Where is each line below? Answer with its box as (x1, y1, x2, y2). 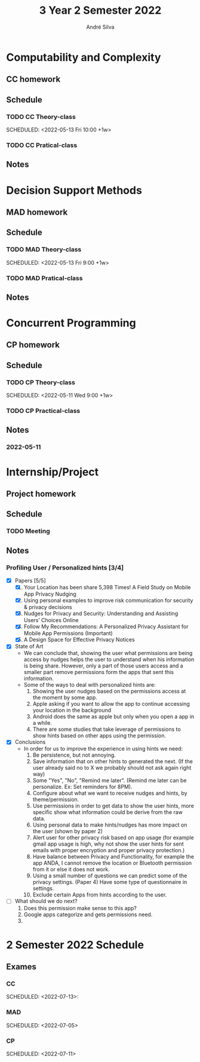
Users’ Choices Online (23, 617, 79, 624)
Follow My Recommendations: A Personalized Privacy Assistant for (23, 623, 189, 631)
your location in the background (32, 706, 112, 714)
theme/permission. (32, 796, 79, 803)
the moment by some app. (32, 694, 97, 701)
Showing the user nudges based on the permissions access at (32, 688, 186, 695)
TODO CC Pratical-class (6, 141, 78, 149)
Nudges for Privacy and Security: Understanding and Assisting (23, 610, 179, 617)
